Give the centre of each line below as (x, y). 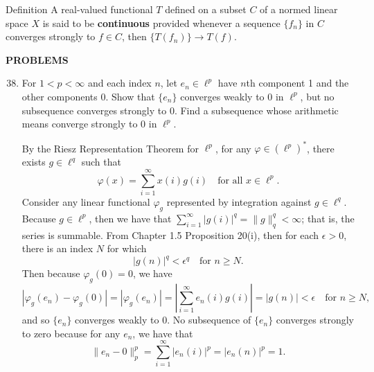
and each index (119, 83)
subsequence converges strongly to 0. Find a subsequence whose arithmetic (180, 110)
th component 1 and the (297, 83)
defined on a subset (206, 9)
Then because (51, 273)
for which (127, 248)
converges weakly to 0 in (232, 96)
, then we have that (130, 218)
